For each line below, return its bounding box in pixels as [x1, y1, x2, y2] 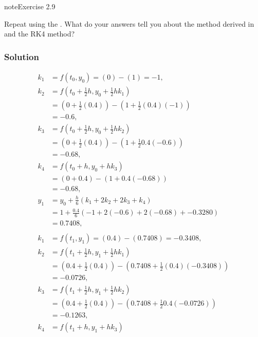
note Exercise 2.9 [4, 1, 56, 11]
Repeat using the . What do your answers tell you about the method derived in [4, 18, 254, 29]
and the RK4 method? [4, 28, 75, 39]
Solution [4, 50, 39, 63]
